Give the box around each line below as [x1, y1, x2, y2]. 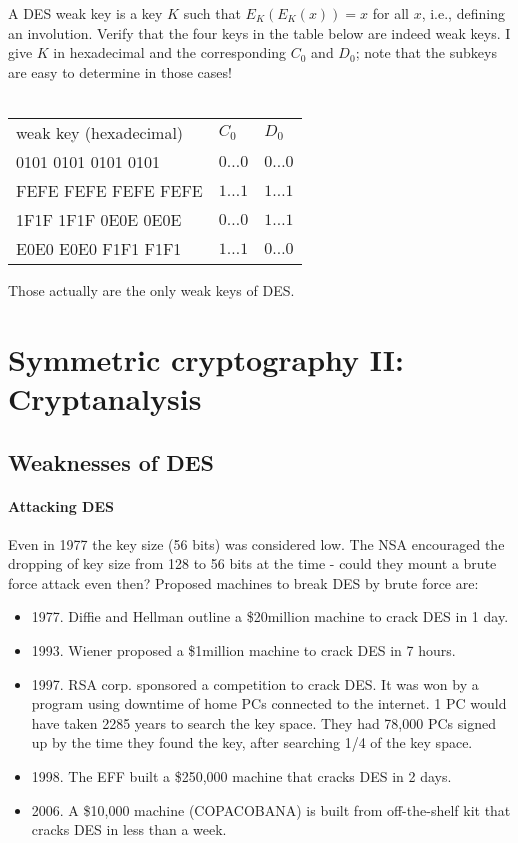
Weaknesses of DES [8, 446, 215, 477]
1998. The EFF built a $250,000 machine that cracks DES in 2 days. [31, 766, 452, 787]
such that [183, 3, 241, 23]
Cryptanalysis [8, 377, 202, 418]
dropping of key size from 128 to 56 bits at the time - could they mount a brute [8, 553, 497, 574]
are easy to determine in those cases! [8, 61, 232, 82]
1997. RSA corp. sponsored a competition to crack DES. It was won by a [31, 673, 479, 694]
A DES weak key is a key [8, 3, 163, 23]
